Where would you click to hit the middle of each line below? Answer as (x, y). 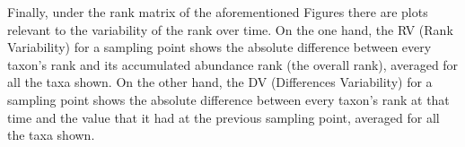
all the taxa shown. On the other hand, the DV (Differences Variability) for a (220, 82)
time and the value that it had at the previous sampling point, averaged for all (224, 117)
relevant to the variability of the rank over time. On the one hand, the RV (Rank (230, 29)
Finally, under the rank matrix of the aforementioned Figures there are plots (218, 12)
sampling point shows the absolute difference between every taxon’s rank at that (228, 99)
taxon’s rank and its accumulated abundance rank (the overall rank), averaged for (233, 64)
